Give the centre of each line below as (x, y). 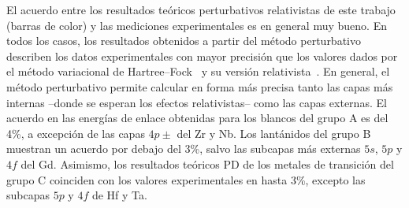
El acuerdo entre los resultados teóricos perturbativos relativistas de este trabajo (201, 9)
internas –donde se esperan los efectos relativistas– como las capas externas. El (197, 102)
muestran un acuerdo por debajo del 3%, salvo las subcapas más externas (184, 149)
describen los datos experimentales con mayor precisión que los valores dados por (202, 56)
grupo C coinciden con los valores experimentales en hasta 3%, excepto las (186, 179)
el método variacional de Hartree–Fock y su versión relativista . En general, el (198, 71)
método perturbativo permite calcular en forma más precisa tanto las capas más (200, 86)
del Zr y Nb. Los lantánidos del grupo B (274, 133)
